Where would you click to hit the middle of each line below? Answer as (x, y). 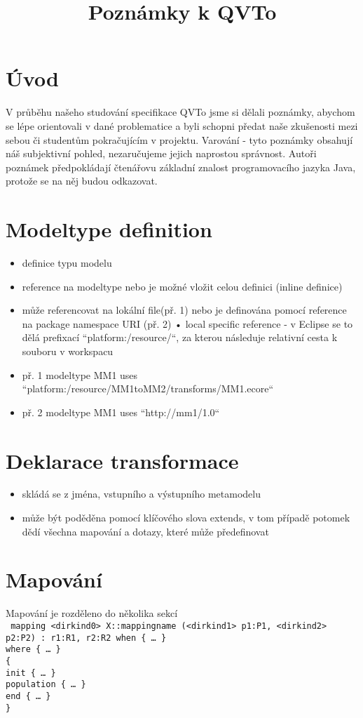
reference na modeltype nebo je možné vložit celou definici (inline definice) (182, 286)
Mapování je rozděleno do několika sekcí (92, 613)
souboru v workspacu (68, 351)
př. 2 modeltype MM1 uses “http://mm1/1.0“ (121, 412)
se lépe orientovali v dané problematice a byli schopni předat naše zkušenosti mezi (182, 125)
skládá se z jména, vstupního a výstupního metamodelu (142, 494)
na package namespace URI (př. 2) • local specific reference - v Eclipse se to (187, 323)
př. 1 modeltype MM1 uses (80, 374)
